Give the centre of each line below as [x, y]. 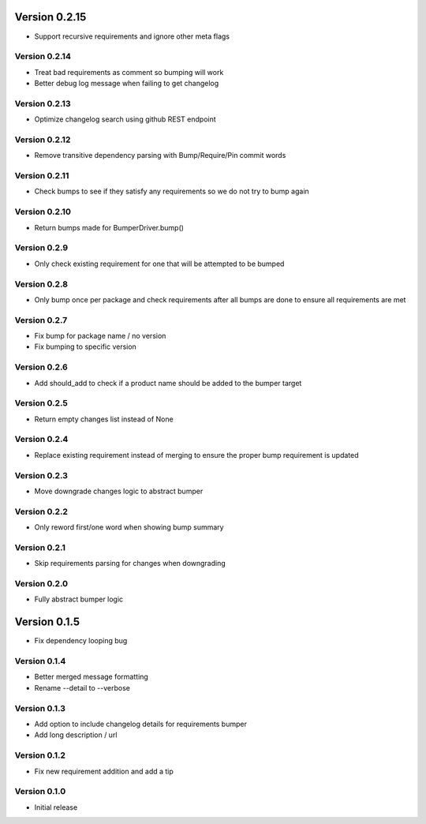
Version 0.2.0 [41, 584]
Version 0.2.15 [50, 17]
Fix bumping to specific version [86, 346]
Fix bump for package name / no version [100, 336]
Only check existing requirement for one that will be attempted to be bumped [159, 264]
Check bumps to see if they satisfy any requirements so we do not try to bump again [172, 191]
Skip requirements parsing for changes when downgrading [130, 564]
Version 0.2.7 [41, 320]
